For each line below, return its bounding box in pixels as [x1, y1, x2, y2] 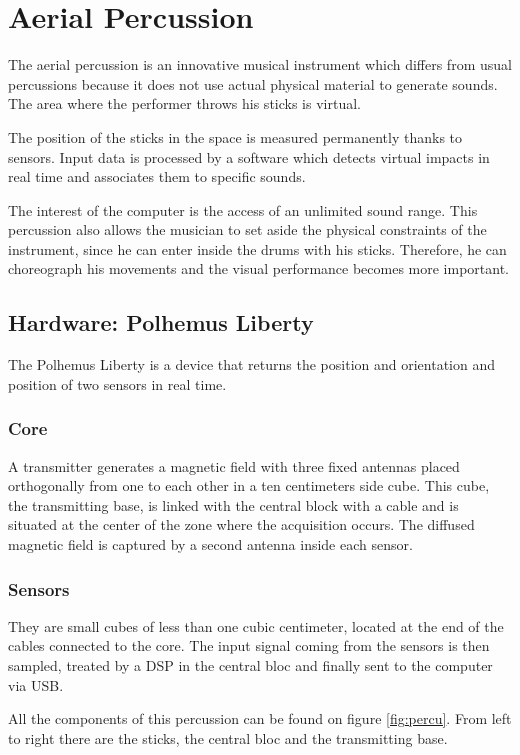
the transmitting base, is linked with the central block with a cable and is [8, 494, 459, 515]
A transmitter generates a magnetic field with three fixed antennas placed [8, 455, 460, 476]
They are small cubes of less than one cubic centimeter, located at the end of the [8, 615, 504, 636]
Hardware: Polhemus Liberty [8, 307, 314, 338]
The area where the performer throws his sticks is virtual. [8, 93, 361, 114]
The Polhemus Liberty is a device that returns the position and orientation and [8, 354, 495, 375]
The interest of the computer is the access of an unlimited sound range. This [8, 199, 478, 220]
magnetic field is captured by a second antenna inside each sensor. [8, 534, 413, 555]
